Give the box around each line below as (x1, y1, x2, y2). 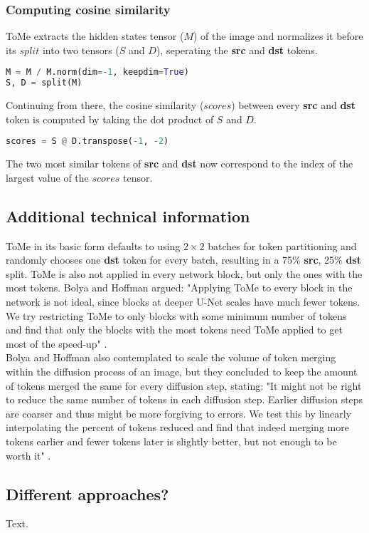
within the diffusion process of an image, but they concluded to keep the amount (6, 363, 358, 378)
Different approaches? (6, 482, 169, 504)
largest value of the (6, 170, 89, 185)
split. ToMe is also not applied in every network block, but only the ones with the (6, 266, 363, 281)
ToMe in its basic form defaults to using (6, 238, 181, 253)
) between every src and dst (231, 98, 355, 113)
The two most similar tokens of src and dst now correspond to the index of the (6, 156, 353, 171)
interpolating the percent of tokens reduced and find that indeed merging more (6, 420, 349, 435)
